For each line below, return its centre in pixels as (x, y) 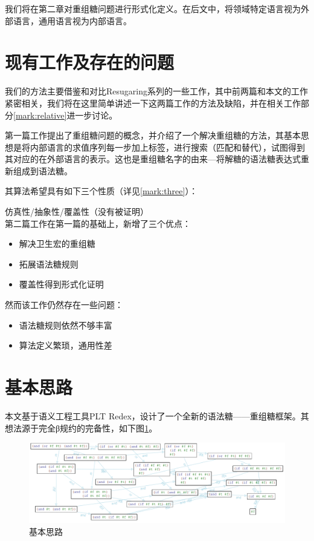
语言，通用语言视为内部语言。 (72, 20)
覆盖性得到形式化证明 (61, 284)
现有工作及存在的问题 (90, 62)
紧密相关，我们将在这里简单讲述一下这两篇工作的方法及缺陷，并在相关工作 (153, 103)
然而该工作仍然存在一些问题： (64, 305)
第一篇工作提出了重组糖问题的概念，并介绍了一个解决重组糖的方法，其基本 (153, 135)
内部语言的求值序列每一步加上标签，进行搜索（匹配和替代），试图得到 (167, 147)
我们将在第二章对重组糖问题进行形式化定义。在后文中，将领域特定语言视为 (153, 8)
